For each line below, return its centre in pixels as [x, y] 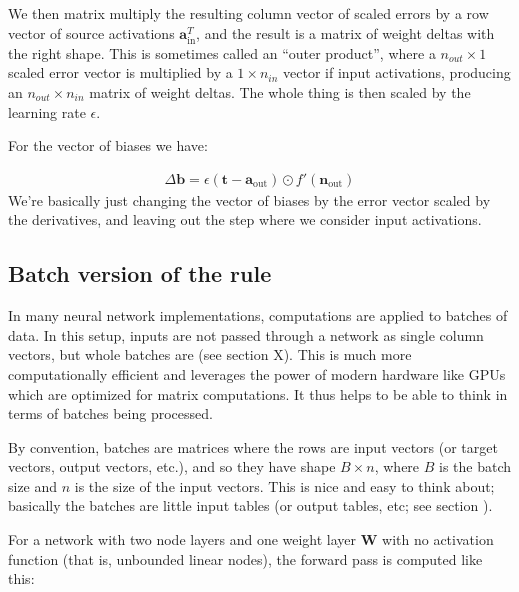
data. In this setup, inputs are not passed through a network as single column [246, 334]
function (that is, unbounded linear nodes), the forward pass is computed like [245, 558]
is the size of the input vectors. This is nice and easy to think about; [284, 485]
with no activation [438, 539]
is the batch [475, 466]
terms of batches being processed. [110, 413]
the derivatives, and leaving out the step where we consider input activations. [245, 219]
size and [33, 485]
